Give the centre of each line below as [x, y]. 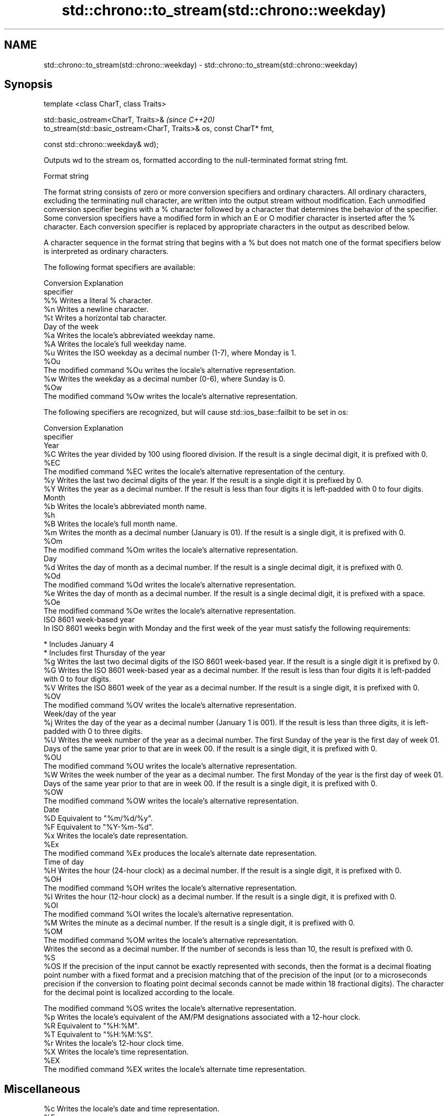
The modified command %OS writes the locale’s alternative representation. [170, 1008]
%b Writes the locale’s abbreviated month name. [125, 507]
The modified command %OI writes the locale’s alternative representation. [169, 914]
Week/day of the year [80, 714]
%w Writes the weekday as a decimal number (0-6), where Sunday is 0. [164, 379]
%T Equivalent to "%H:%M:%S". [98, 1035]
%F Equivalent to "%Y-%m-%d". [99, 827]
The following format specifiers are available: [119, 267]
